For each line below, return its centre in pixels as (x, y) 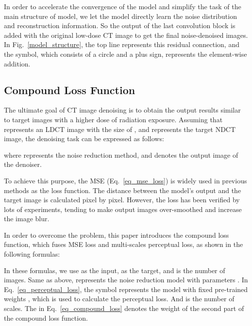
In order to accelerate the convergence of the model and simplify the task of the (123, 6)
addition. (17, 63)
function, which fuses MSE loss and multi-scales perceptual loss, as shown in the (124, 244)
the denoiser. (23, 164)
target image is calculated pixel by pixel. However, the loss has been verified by (122, 200)
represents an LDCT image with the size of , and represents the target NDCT (120, 129)
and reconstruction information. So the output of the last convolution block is (120, 25)
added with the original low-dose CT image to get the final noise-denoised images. (126, 35)
